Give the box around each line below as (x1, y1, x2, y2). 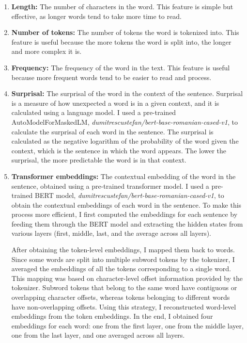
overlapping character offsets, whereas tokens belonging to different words (11, 292, 230, 302)
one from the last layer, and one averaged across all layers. (11, 330, 185, 340)
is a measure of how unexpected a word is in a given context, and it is (11, 98, 219, 108)
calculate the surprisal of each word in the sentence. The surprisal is (11, 126, 214, 136)
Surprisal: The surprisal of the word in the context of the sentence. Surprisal (11, 88, 243, 98)
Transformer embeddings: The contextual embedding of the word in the (11, 171, 236, 181)
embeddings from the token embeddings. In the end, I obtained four (11, 311, 213, 321)
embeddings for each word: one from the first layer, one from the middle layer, (11, 320, 244, 330)
